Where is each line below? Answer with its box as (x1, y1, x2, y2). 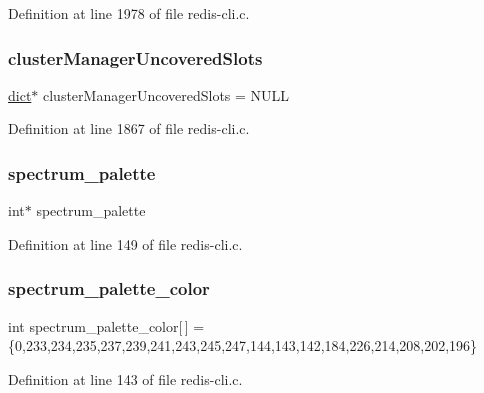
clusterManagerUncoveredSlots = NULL (43, 84, 290, 105)
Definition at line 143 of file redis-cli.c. (8, 368, 243, 389)
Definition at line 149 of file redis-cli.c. (8, 233, 243, 254)
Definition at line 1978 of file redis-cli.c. (8, 3, 250, 23)
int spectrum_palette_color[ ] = (8, 315, 205, 336)
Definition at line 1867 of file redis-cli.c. (8, 118, 250, 139)
